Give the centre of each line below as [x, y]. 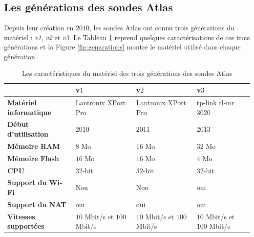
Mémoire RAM [34, 146]
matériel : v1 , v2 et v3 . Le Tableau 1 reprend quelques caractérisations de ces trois [127, 37]
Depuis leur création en [39, 28]
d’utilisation [28, 134]
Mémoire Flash [33, 158]
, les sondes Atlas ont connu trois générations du [162, 28]
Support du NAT [37, 204]
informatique [29, 112]
